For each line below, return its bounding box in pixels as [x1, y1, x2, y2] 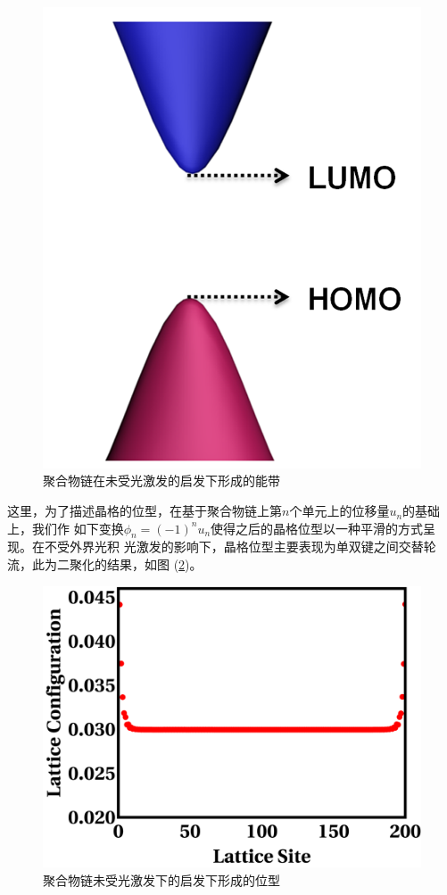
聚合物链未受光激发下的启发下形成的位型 [43, 871, 280, 890]
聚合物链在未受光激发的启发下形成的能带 [43, 471, 280, 490]
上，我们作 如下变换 [7, 518, 124, 537]
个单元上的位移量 [289, 501, 390, 520]
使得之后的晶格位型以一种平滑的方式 [211, 518, 424, 537]
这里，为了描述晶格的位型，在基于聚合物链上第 [7, 501, 282, 520]
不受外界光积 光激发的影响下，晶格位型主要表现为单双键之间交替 [44, 537, 424, 556]
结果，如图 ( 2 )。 [106, 555, 203, 574]
